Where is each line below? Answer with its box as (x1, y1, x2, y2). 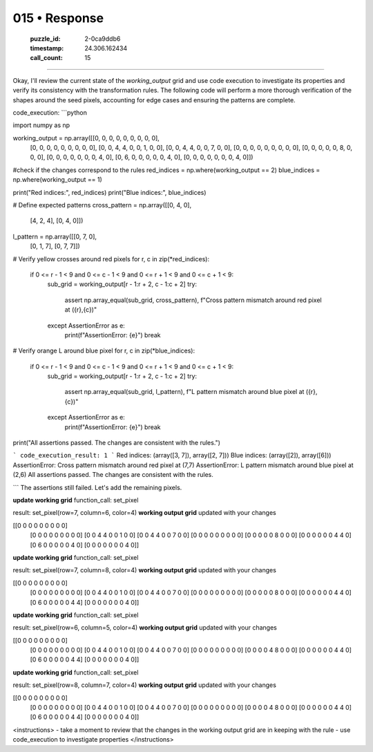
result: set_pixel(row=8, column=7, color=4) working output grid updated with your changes (12, 681, 276, 689)
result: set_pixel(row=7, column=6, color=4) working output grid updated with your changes (12, 509, 276, 517)
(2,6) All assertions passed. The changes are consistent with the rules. (12, 471, 213, 479)
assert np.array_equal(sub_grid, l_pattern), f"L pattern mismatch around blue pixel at (64, 388, 305, 396)
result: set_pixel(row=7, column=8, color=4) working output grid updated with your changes (12, 566, 276, 574)
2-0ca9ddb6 (84, 35, 121, 43)
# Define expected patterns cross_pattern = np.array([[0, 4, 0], (12, 201, 192, 209)
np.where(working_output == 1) (12, 176, 103, 184)
